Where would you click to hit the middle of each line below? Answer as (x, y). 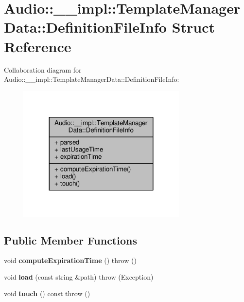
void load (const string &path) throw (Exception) (79, 276)
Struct (193, 27)
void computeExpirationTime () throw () (70, 260)
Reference (38, 46)
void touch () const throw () (47, 293)
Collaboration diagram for (43, 69)
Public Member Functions (70, 240)
